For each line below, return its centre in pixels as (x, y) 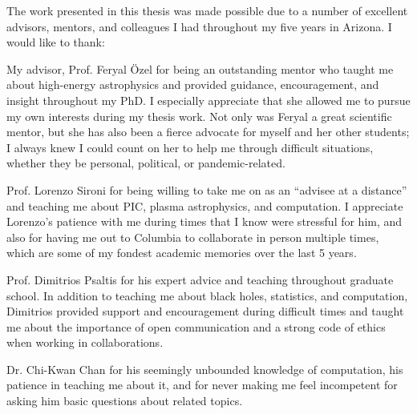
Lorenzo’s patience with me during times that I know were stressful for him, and (204, 221)
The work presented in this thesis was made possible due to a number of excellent (207, 10)
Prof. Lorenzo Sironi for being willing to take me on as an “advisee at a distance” (207, 189)
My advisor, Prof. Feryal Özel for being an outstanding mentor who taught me (200, 68)
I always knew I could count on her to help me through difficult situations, (190, 147)
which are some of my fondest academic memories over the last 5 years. (182, 253)
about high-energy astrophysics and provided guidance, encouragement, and (193, 84)
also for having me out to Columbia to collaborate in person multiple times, (193, 237)
